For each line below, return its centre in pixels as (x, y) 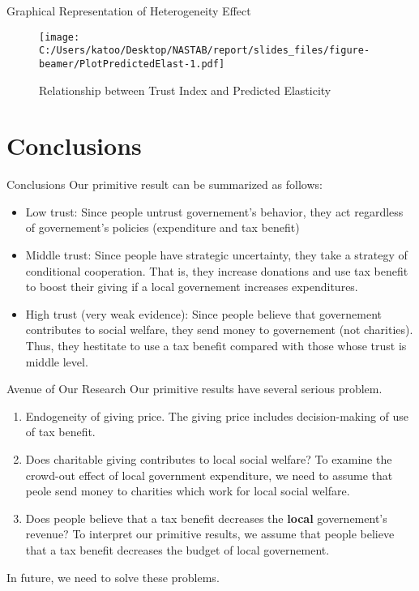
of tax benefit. (60, 432)
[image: (60, 37)
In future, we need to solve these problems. (113, 577)
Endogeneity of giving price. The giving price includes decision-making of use (217, 415)
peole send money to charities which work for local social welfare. (188, 491)
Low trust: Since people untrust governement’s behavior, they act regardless (214, 211)
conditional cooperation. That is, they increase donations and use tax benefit (217, 270)
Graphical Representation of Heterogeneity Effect (129, 11)
